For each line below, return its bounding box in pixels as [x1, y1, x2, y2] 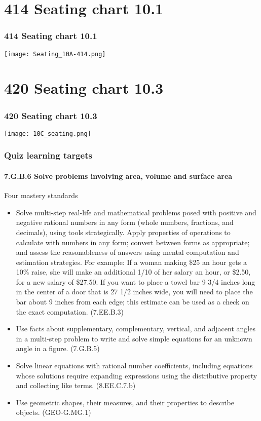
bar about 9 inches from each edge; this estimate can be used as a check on [16, 296, 249, 307]
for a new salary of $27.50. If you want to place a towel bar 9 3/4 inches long [16, 276, 255, 287]
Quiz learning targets [4, 149, 92, 162]
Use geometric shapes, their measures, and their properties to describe [16, 397, 234, 407]
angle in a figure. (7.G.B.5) [16, 343, 100, 354]
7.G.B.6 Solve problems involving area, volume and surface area [4, 170, 233, 181]
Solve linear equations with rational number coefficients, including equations [16, 360, 253, 371]
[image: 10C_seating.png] [4, 130, 91, 137]
